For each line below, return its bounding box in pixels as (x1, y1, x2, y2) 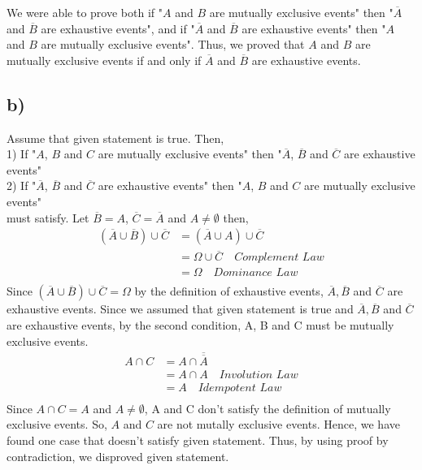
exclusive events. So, (7, 416, 107, 433)
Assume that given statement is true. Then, (7, 129, 224, 146)
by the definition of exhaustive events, (134, 282, 324, 300)
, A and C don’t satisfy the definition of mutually (144, 399, 391, 416)
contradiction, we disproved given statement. (7, 447, 229, 464)
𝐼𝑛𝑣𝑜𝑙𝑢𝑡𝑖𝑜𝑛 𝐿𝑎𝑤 (219, 369, 298, 381)
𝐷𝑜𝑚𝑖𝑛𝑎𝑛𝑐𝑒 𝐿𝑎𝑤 (213, 267, 298, 279)
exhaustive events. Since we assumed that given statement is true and (7, 300, 354, 317)
